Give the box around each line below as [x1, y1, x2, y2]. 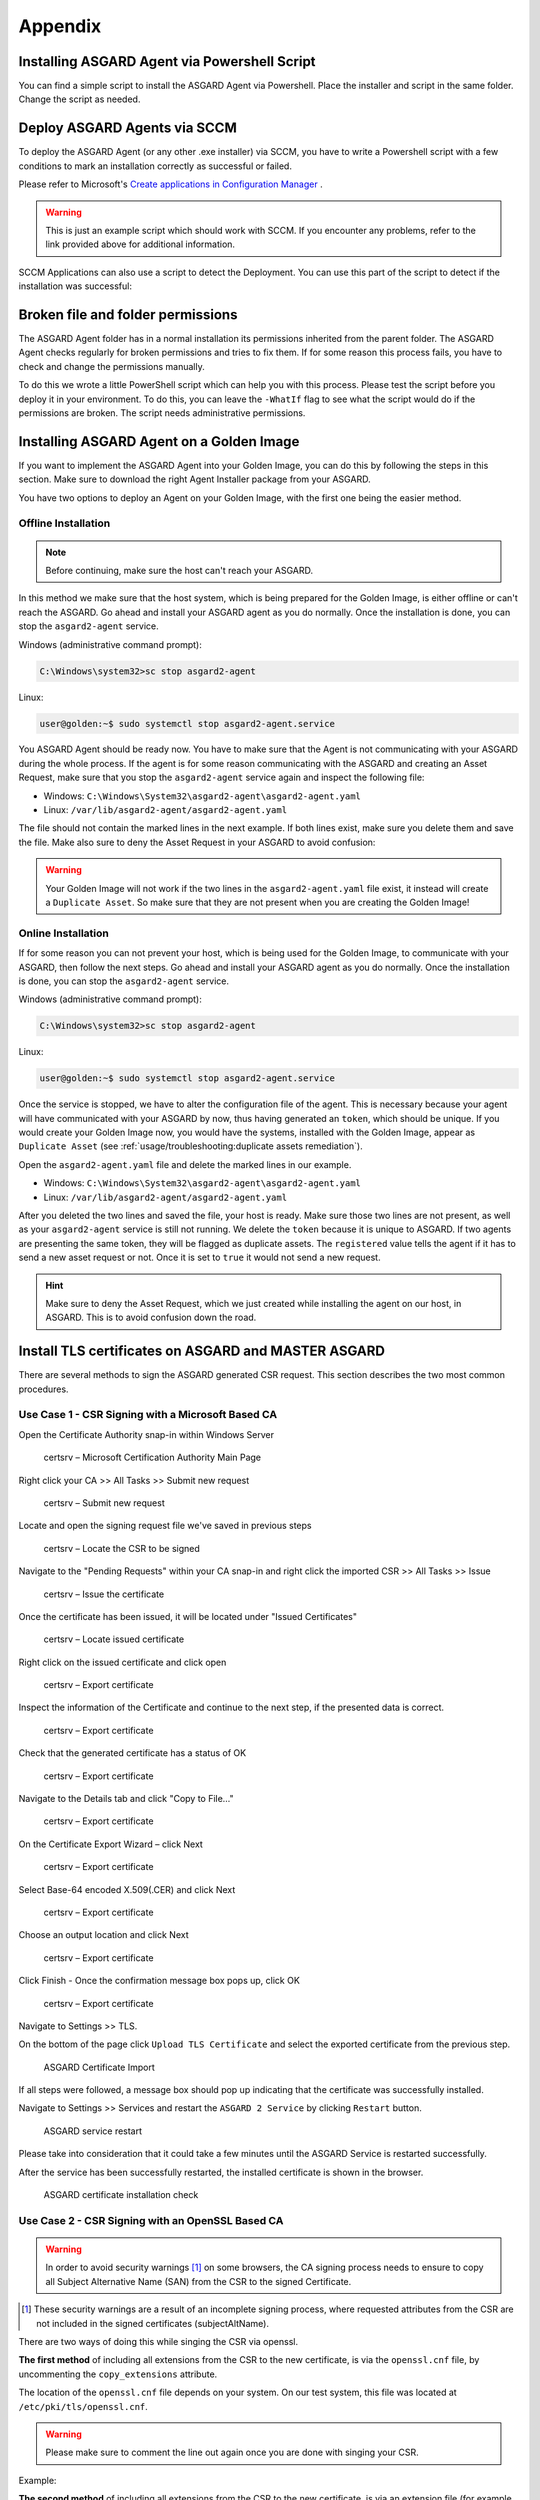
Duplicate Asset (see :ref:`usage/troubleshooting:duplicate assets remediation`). [18, 1140, 364, 1152]
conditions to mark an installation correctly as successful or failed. [18, 160, 292, 172]
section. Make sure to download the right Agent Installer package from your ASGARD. [18, 473, 371, 485]
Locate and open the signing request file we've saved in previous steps [18, 1520, 312, 1532]
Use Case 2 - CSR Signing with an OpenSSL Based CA [18, 2213, 284, 2227]
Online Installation [18, 926, 109, 940]
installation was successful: [18, 280, 132, 292]
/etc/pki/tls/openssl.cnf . [18, 2400, 149, 2412]
